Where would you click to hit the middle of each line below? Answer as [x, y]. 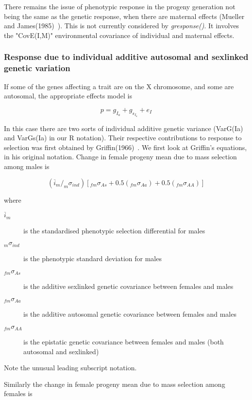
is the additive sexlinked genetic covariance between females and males [128, 286]
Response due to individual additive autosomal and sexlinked [126, 57]
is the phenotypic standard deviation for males [92, 258]
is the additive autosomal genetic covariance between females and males [130, 314]
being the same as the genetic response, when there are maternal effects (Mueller [124, 16]
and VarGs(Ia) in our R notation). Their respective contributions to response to [123, 138]
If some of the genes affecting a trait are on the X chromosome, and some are [119, 86]
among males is [27, 166]
